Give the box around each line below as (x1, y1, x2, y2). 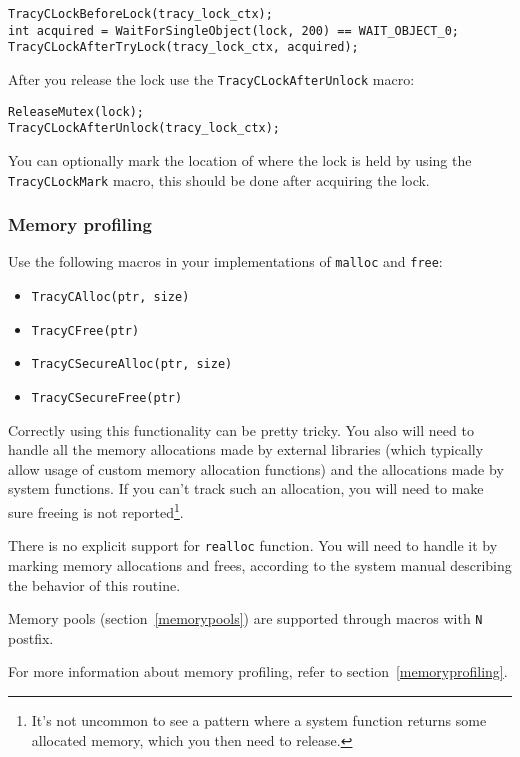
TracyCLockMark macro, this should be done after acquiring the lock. (8, 169, 430, 190)
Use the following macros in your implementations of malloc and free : (8, 251, 443, 272)
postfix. (8, 627, 54, 648)
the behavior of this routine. (8, 574, 181, 595)
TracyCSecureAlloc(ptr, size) (31, 357, 233, 372)
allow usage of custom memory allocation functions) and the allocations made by (8, 458, 504, 479)
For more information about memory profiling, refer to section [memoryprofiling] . (8, 661, 508, 682)
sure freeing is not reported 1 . (8, 499, 184, 522)
